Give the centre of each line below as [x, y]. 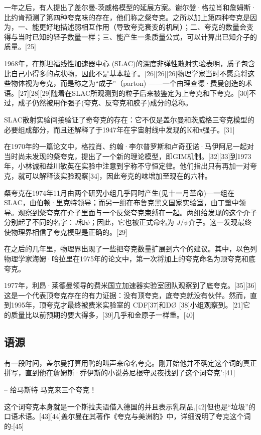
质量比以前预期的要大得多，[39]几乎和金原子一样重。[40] [103, 315]
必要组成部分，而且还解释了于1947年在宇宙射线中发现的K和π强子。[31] [119, 129]
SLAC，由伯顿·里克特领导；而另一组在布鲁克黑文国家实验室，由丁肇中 [121, 202]
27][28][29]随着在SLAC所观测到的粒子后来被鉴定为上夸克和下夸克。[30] [134, 93]
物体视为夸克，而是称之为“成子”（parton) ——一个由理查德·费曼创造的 [128, 83]
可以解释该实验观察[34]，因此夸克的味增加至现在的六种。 [118, 175]
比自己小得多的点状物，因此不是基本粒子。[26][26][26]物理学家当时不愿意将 [126, 73]
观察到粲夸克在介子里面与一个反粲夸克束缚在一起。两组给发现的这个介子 [137, 212]
